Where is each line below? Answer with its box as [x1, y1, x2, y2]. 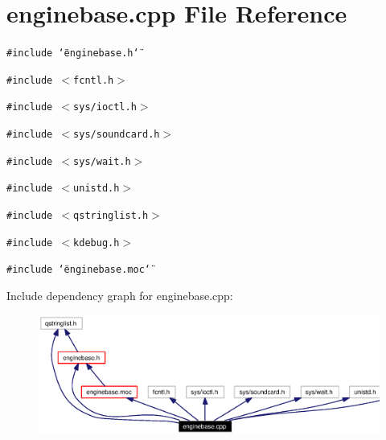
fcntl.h [73, 74, 114, 86]
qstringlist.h [73, 210, 149, 222]
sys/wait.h [73, 155, 131, 167]
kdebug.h [73, 236, 120, 249]
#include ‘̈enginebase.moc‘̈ [6, 264, 150, 276]
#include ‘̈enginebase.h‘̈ [6, 47, 139, 60]
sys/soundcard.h [73, 129, 160, 141]
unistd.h [73, 183, 120, 195]
